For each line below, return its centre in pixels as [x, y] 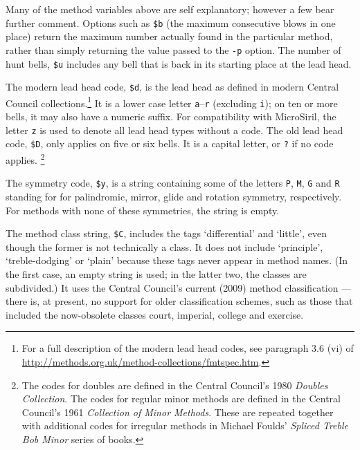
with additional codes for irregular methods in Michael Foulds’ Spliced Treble [185, 425]
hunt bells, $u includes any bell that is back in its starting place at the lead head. [179, 63]
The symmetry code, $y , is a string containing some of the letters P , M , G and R [173, 183]
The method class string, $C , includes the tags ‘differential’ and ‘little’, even [166, 233]
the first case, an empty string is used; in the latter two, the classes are [156, 273]
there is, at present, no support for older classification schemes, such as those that [179, 301]
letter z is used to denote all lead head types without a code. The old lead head [174, 130]
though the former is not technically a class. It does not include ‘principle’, [164, 246]
